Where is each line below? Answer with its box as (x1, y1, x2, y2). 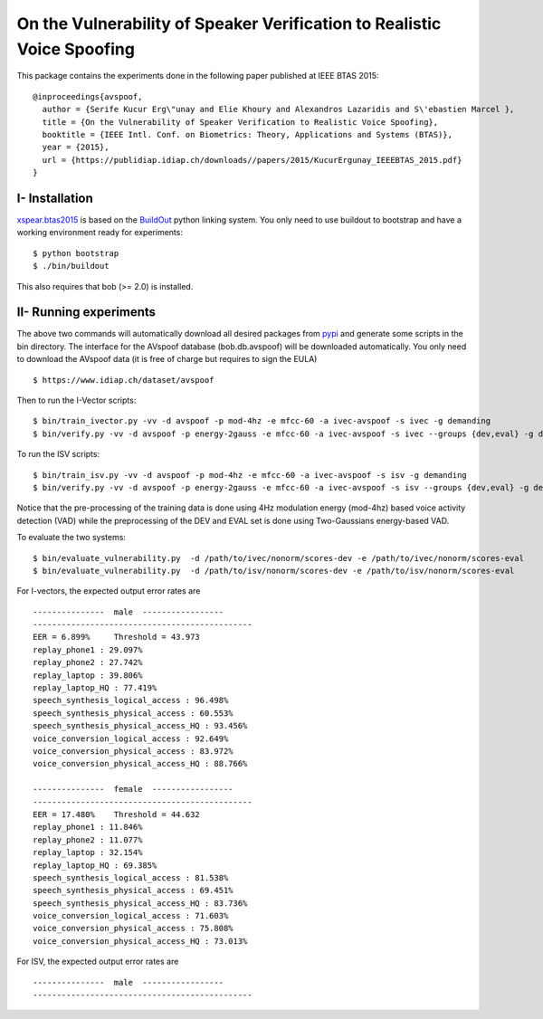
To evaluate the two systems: (16, 532, 127, 543)
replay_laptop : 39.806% (33, 670, 143, 681)
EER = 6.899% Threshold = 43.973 (33, 632, 201, 643)
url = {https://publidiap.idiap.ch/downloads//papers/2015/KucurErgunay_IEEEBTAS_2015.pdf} (42, 155, 462, 165)
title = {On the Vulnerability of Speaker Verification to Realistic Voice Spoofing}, (42, 117, 439, 127)
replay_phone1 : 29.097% (33, 644, 143, 655)
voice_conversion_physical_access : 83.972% (33, 747, 234, 756)
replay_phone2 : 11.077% (33, 834, 143, 845)
